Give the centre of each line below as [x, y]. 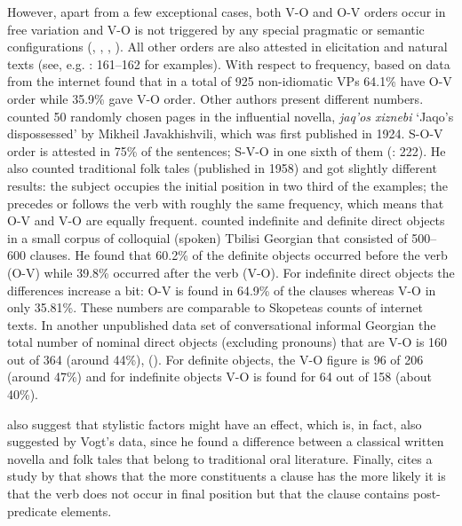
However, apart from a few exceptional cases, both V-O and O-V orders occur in [227, 12]
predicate [32, 510]
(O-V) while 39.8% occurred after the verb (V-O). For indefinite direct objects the [231, 272]
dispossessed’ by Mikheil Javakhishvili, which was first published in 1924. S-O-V [225, 133]
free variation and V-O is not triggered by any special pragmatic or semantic [216, 29]
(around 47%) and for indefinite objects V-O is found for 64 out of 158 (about [219, 377]
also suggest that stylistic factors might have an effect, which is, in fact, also [215, 424]
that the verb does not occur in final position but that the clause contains [208, 494]
